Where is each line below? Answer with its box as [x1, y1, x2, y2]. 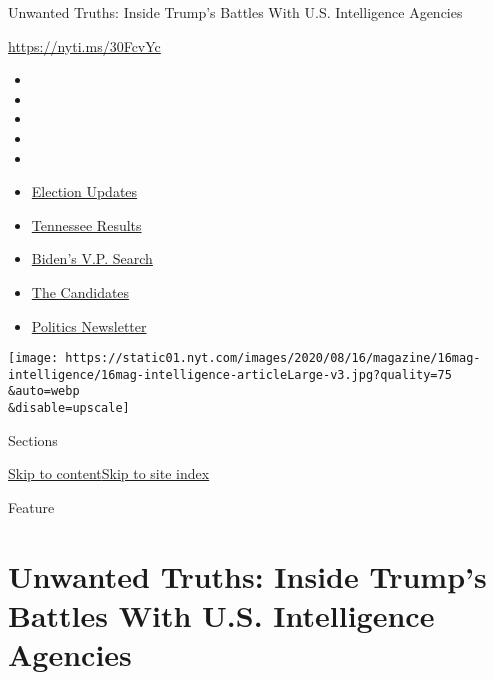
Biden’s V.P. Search [31, 248, 153, 269]
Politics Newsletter [31, 315, 147, 336]
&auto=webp [8, 384, 80, 399]
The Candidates [31, 281, 130, 302]
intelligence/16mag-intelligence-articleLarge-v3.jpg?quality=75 [8, 367, 452, 382]
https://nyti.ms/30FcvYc [8, 35, 161, 56]
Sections [8, 429, 58, 450]
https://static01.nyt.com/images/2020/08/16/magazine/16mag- [65, 351, 481, 366]
